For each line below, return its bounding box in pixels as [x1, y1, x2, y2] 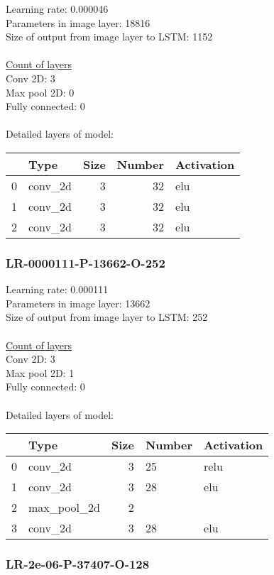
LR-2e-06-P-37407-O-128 [6, 555, 150, 573]
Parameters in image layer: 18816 [6, 15, 150, 30]
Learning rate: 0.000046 [6, 1, 109, 16]
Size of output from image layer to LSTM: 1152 [6, 29, 213, 44]
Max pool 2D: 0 [6, 84, 75, 99]
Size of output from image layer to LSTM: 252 [6, 310, 208, 324]
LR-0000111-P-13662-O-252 [6, 253, 165, 271]
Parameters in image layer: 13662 [6, 295, 150, 310]
